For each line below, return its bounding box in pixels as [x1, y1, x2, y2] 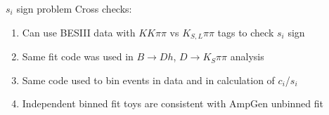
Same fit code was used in [22, 49, 134, 64]
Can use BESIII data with [22, 25, 136, 39]
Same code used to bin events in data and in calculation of [22, 72, 275, 87]
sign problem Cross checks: [16, 1, 132, 15]
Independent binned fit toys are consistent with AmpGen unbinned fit [22, 96, 323, 111]
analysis [230, 49, 264, 64]
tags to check [217, 25, 274, 39]
